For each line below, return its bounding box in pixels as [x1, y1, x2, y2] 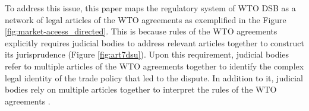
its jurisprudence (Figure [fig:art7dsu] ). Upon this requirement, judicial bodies [5, 48, 289, 61]
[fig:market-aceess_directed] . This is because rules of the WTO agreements [5, 25, 278, 37]
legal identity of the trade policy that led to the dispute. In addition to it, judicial [5, 71, 303, 84]
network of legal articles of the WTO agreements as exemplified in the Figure [5, 13, 286, 26]
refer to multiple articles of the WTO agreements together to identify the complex [5, 59, 304, 72]
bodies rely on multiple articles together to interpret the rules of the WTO [5, 83, 277, 96]
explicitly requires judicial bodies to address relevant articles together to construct [5, 36, 304, 49]
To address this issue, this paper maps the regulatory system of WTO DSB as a [5, 2, 296, 14]
